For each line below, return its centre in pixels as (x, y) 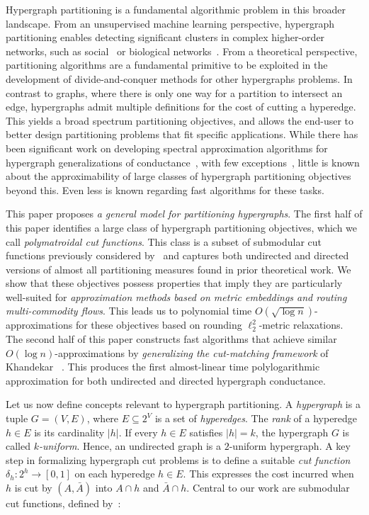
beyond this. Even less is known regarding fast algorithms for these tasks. (165, 189)
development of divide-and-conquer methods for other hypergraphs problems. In (179, 78)
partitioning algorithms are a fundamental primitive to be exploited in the (167, 65)
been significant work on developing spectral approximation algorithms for (167, 148)
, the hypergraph (292, 432)
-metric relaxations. (301, 325)
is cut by (33, 487)
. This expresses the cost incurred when (268, 474)
